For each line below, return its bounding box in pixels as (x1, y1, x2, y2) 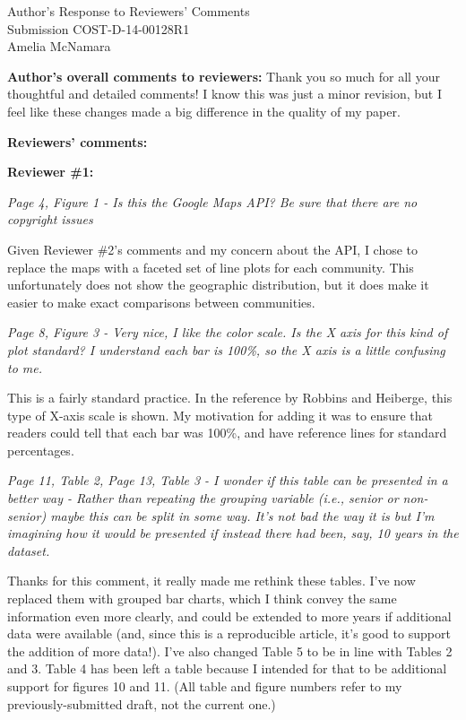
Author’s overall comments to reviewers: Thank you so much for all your (7, 66, 440, 85)
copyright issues (7, 210, 93, 229)
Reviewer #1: (7, 162, 94, 181)
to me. (7, 358, 43, 377)
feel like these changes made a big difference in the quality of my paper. (7, 101, 401, 120)
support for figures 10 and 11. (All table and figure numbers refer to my (7, 677, 402, 695)
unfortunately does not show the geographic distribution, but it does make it (7, 275, 429, 294)
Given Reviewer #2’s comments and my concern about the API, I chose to (7, 239, 419, 258)
